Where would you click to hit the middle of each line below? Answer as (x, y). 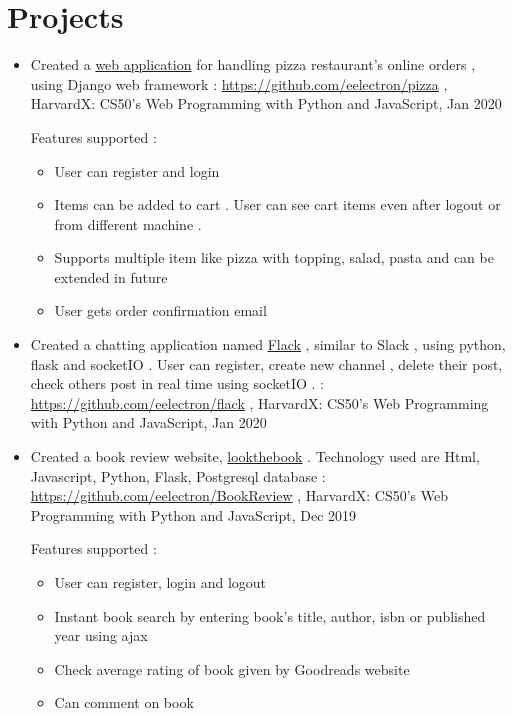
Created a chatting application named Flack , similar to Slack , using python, (268, 344)
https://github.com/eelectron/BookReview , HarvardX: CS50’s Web (239, 495)
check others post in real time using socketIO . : (177, 383)
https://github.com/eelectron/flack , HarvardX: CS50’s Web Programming (259, 402)
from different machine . (128, 223)
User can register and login (137, 170)
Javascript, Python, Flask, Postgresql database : (178, 475)
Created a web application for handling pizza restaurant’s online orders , (253, 64)
